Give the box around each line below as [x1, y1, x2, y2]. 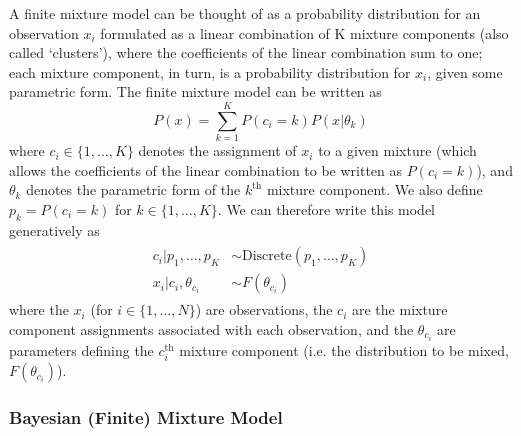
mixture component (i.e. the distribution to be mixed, [179, 340, 509, 361]
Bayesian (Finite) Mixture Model [9, 405, 283, 430]
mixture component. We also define [266, 179, 483, 200]
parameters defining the [9, 340, 154, 361]
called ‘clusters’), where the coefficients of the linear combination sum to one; [9, 42, 483, 63]
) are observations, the [195, 299, 333, 320]
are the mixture [351, 299, 448, 320]
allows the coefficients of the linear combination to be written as [9, 159, 403, 180]
